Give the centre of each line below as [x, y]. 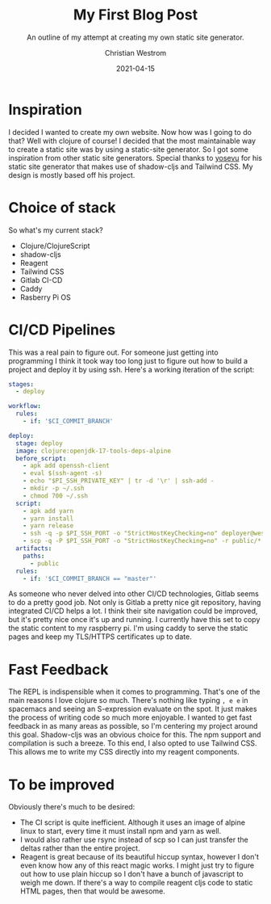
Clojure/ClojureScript [55, 246]
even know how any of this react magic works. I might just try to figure [137, 865]
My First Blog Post [135, 15]
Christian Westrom [135, 53]
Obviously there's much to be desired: [72, 807]
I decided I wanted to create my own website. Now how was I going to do [130, 132]
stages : [21, 384]
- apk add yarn [48, 511]
